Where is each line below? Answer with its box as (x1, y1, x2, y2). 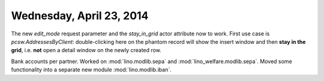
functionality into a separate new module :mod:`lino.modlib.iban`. (11, 66, 172, 73)
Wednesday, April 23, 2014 (11, 9, 149, 22)
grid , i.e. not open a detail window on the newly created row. (11, 47, 161, 54)
